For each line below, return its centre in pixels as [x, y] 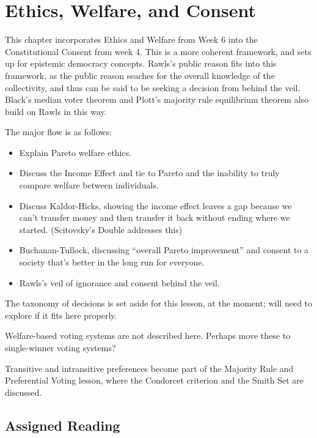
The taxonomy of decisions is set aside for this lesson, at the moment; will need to [159, 303]
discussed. [24, 392]
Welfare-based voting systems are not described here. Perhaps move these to [148, 336]
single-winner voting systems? [60, 347]
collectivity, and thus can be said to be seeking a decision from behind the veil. [153, 87]
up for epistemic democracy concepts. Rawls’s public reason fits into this [141, 63]
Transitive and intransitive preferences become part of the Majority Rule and [149, 368]
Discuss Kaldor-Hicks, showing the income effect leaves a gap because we [155, 205]
